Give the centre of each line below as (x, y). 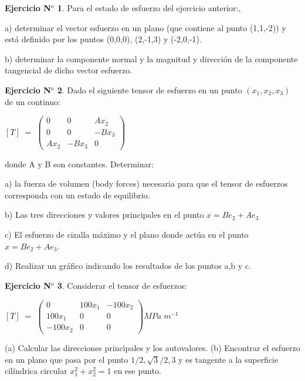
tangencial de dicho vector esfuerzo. (69, 70)
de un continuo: (33, 101)
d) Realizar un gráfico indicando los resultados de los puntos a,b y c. (128, 266)
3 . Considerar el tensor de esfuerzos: (122, 285)
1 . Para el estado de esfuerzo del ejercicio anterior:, (149, 8)
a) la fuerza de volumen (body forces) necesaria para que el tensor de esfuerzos (146, 183)
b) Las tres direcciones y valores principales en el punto (104, 215)
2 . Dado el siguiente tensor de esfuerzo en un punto (150, 90)
